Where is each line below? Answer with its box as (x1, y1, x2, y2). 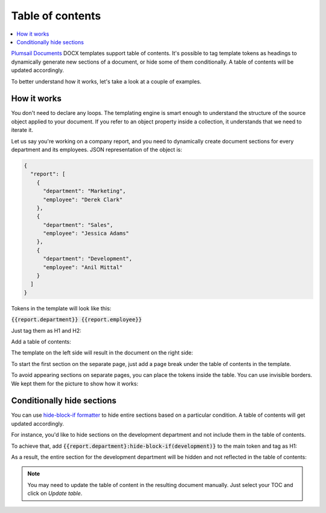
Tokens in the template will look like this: (11, 304, 112, 312)
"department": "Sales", (43, 221, 113, 228)
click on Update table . (27, 490, 83, 497)
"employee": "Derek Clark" (43, 196, 123, 203)
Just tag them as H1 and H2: (11, 327, 81, 334)
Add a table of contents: (11, 338, 72, 345)
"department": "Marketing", (43, 188, 126, 195)
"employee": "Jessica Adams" (43, 230, 129, 237)
